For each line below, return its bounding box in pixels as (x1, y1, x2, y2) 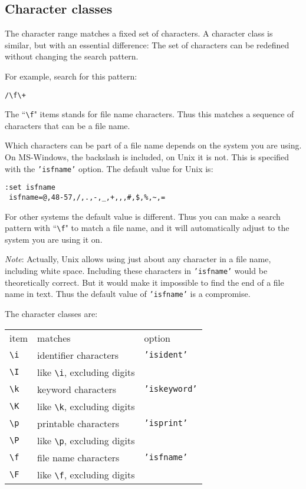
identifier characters (37, 348, 119, 362)
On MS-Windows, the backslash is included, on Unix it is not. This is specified (5, 151, 289, 163)
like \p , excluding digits (37, 433, 135, 447)
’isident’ (144, 350, 188, 360)
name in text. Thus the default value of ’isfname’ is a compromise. (5, 288, 251, 300)
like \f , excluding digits (37, 467, 135, 481)
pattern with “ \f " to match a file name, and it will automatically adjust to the (5, 222, 289, 234)
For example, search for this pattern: (5, 70, 137, 82)
